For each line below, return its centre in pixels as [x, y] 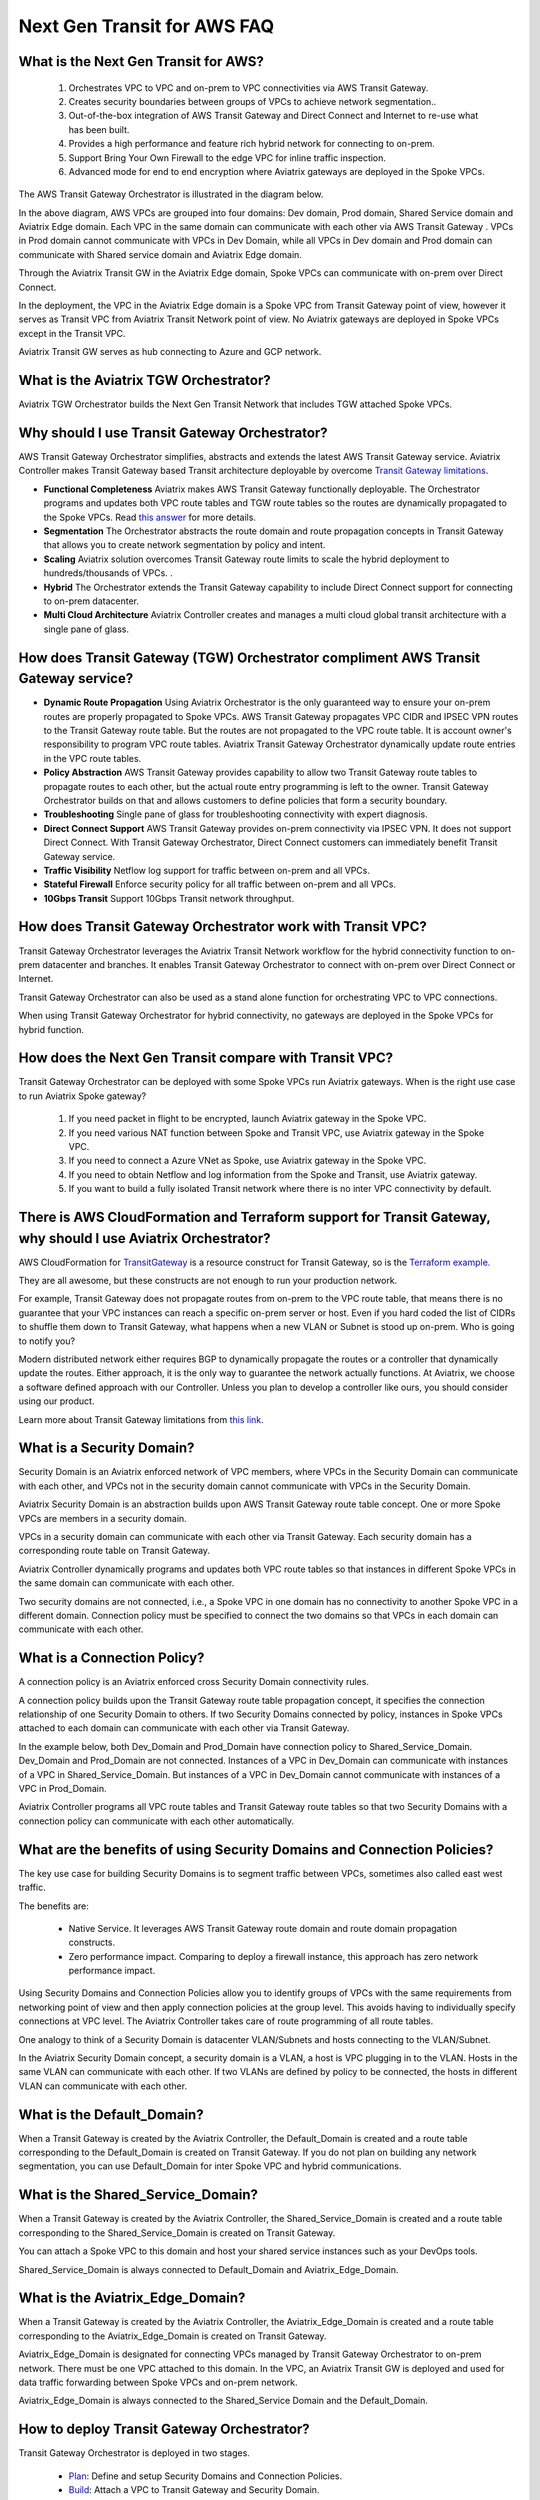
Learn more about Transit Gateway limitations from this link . [141, 1419]
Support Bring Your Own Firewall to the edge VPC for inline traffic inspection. [227, 157]
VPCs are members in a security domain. [102, 1518]
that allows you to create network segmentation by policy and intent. [184, 545]
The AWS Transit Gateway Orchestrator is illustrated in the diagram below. [171, 194]
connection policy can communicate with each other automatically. [156, 1821]
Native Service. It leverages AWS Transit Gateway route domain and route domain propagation [263, 1928]
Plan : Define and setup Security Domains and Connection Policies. [205, 2476]
